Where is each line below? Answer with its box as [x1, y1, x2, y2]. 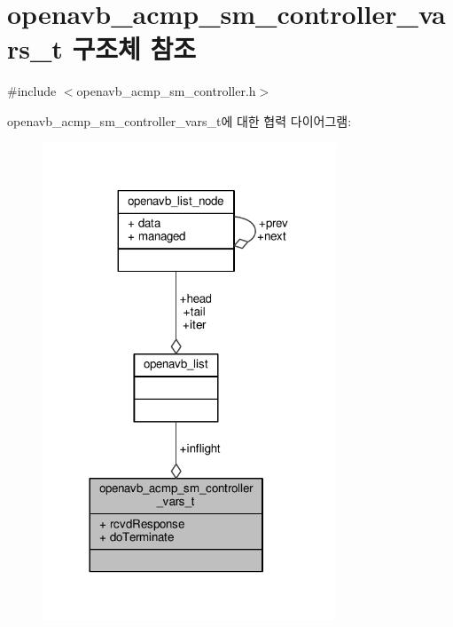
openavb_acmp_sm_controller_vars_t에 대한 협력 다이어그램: [7, 111, 352, 130]
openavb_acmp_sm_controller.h [76, 82, 256, 100]
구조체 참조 [72, 30, 197, 67]
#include [7, 82, 57, 100]
